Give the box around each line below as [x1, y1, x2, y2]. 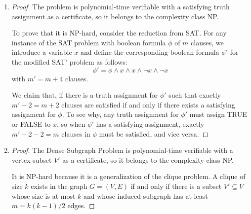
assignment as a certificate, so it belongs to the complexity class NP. [11, 11, 219, 21]
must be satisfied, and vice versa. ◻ [99, 128, 209, 139]
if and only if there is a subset [130, 180, 222, 191]
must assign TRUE [189, 109, 247, 119]
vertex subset [11, 154, 52, 165]
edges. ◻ [67, 200, 95, 211]
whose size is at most [11, 190, 76, 201]
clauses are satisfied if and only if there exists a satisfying [61, 99, 235, 109]
